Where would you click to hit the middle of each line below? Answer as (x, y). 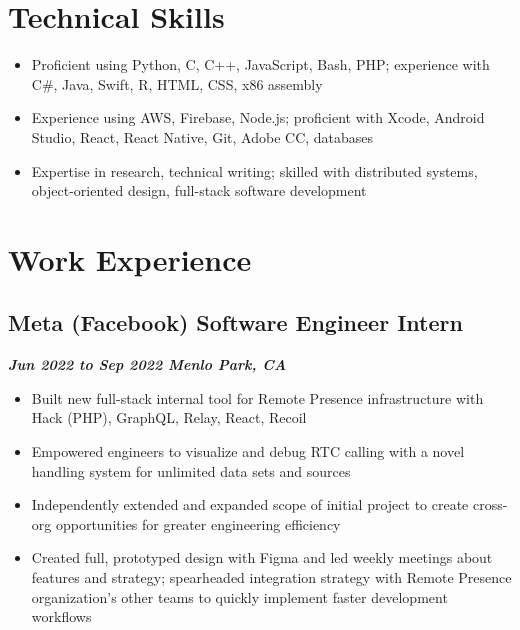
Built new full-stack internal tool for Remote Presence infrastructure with (257, 397)
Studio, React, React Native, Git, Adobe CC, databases (202, 136)
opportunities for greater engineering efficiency (198, 523)
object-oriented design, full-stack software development (199, 190)
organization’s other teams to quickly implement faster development (239, 596)
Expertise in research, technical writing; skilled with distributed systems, (254, 170)
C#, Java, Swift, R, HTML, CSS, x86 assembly (177, 83)
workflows (61, 616)
